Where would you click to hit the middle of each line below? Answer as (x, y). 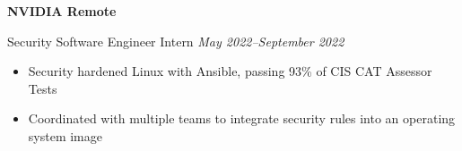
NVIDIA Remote (62, 11)
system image (65, 135)
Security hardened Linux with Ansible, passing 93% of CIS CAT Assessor (230, 71)
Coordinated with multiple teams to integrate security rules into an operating (242, 118)
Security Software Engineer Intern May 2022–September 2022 (176, 41)
